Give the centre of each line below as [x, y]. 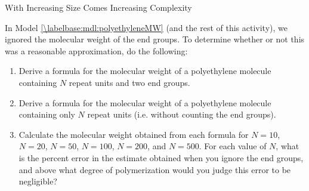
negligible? [38, 181]
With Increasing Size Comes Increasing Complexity [98, 7]
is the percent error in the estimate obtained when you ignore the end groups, [161, 157]
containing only [47, 114]
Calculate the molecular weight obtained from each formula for [134, 134]
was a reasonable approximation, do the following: [96, 50]
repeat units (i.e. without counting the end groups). [182, 114]
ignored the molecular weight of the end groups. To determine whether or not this [155, 39]
